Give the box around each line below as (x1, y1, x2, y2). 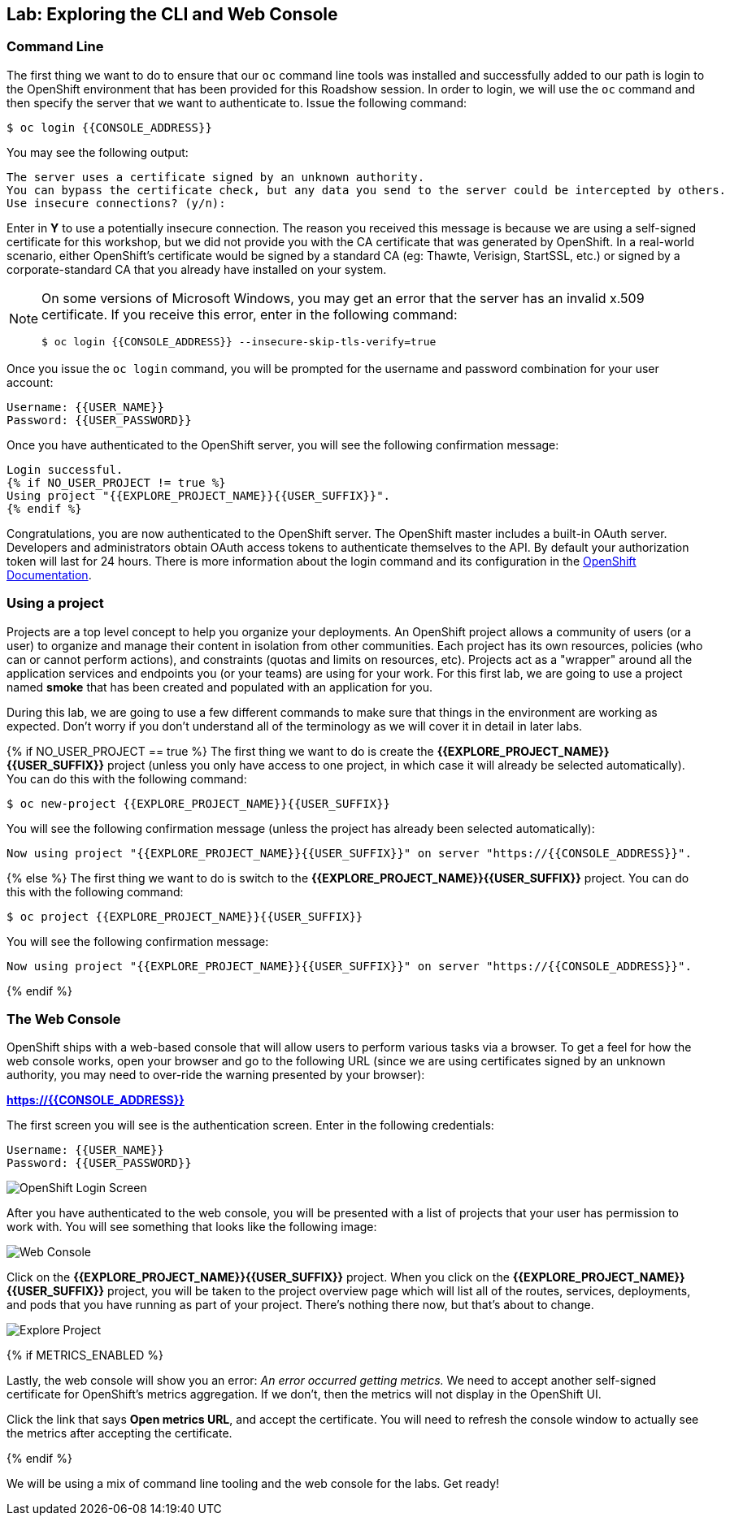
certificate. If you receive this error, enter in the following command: (41, 306, 458, 323)
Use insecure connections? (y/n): (7, 196, 226, 210)
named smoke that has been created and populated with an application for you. (7, 679, 433, 694)
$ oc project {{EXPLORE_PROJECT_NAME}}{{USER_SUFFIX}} (7, 909, 363, 923)
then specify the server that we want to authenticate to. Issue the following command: (7, 95, 467, 110)
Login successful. (7, 462, 124, 476)
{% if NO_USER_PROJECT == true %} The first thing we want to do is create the (7, 744, 434, 758)
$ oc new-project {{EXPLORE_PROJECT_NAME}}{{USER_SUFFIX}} (7, 796, 391, 810)
